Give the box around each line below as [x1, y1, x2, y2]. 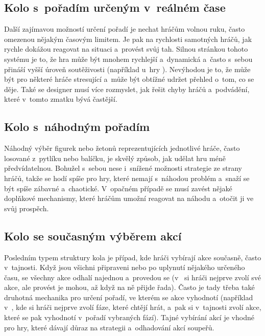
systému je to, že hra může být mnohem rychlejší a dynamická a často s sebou [4, 53, 253, 64]
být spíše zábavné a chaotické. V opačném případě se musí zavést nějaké [4, 183, 232, 193]
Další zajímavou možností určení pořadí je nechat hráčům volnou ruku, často [4, 24, 245, 34]
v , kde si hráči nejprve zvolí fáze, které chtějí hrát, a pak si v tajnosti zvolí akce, [4, 302, 261, 312]
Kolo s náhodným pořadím [4, 119, 150, 135]
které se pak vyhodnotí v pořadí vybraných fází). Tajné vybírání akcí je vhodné [4, 312, 254, 323]
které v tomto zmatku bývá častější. [4, 94, 117, 104]
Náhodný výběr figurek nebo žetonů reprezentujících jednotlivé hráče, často [4, 143, 240, 153]
